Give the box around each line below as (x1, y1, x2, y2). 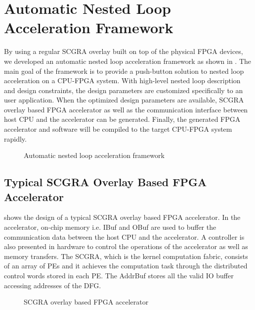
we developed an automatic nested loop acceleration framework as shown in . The (4, 55, 252, 66)
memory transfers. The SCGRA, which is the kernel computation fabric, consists (4, 251, 248, 261)
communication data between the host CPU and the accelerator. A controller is (4, 231, 245, 242)
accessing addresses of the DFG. (4, 280, 101, 290)
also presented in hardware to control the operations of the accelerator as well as (4, 241, 248, 252)
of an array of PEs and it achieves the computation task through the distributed (4, 260, 248, 271)
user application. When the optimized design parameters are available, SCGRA (4, 95, 244, 105)
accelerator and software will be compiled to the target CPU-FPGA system (4, 124, 232, 134)
